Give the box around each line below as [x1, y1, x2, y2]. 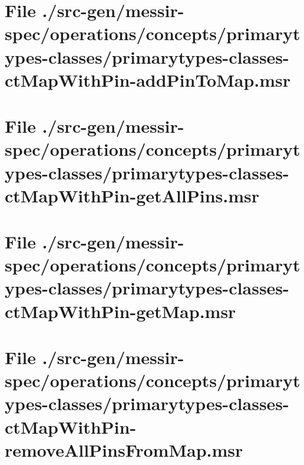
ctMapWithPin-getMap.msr [5, 299, 236, 323]
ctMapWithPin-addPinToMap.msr [5, 67, 291, 91]
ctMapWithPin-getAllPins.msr [5, 183, 259, 207]
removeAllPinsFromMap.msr [5, 437, 243, 461]
